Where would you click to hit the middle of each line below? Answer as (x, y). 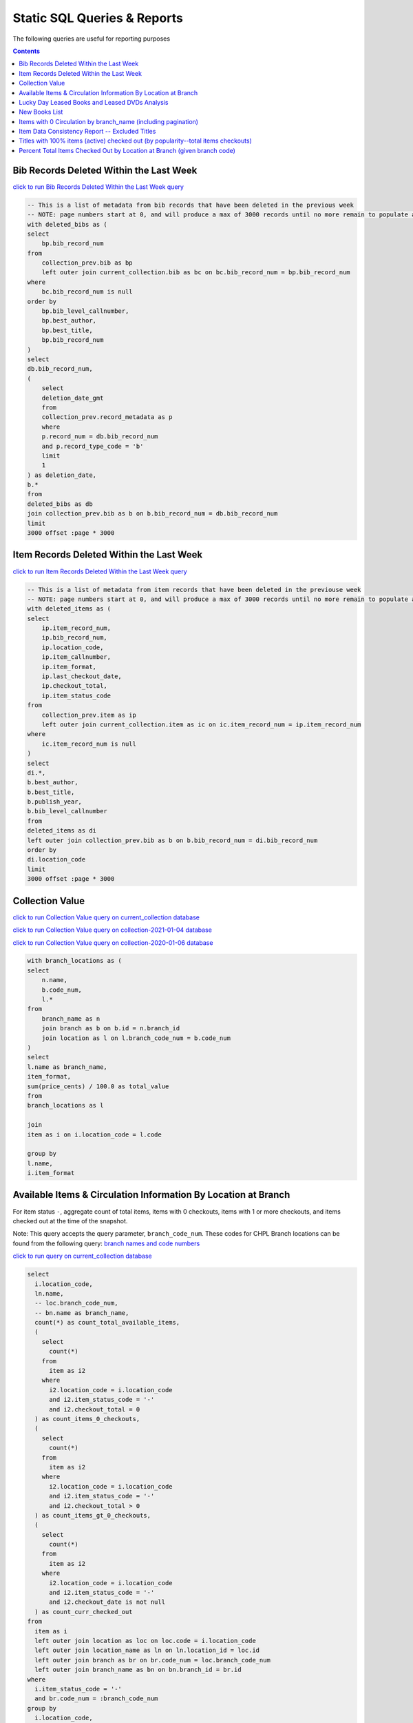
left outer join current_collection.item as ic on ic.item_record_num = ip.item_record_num (201, 724)
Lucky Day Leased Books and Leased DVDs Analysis (94, 102)
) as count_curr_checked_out (84, 1612)
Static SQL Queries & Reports (98, 18)
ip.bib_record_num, (75, 638)
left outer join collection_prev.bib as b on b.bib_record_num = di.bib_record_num (172, 840)
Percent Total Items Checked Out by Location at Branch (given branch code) (127, 150)
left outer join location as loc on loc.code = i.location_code (145, 1641)
